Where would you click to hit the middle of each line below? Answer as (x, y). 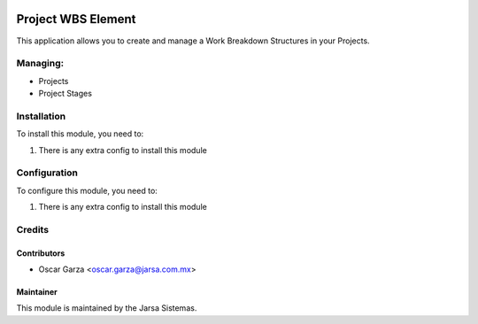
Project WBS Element (76, 19)
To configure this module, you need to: (87, 190)
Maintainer (37, 292)
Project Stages (66, 94)
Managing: (40, 64)
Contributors (41, 253)
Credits (32, 229)
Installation (41, 116)
